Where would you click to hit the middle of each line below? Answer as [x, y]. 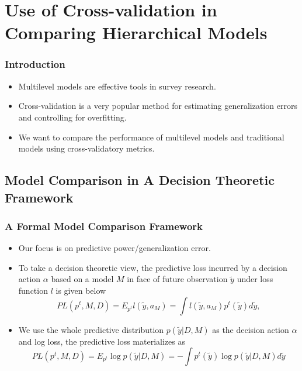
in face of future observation [177, 279]
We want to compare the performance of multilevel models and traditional [151, 137]
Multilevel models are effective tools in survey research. [117, 86]
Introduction [35, 64]
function [33, 290]
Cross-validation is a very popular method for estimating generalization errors [158, 106]
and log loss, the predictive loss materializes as [102, 341]
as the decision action [251, 329]
